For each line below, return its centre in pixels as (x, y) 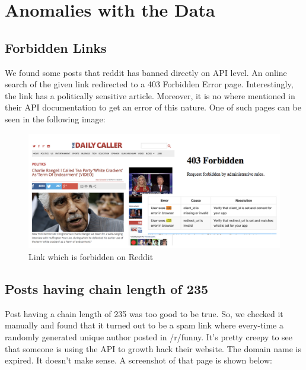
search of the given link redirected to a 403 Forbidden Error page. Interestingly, (149, 84)
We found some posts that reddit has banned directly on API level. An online (146, 72)
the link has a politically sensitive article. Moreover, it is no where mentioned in (150, 95)
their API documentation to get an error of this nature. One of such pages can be (153, 107)
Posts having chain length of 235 (107, 288)
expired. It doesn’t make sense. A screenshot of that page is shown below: (138, 360)
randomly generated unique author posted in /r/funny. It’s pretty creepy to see (149, 336)
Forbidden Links (56, 47)
